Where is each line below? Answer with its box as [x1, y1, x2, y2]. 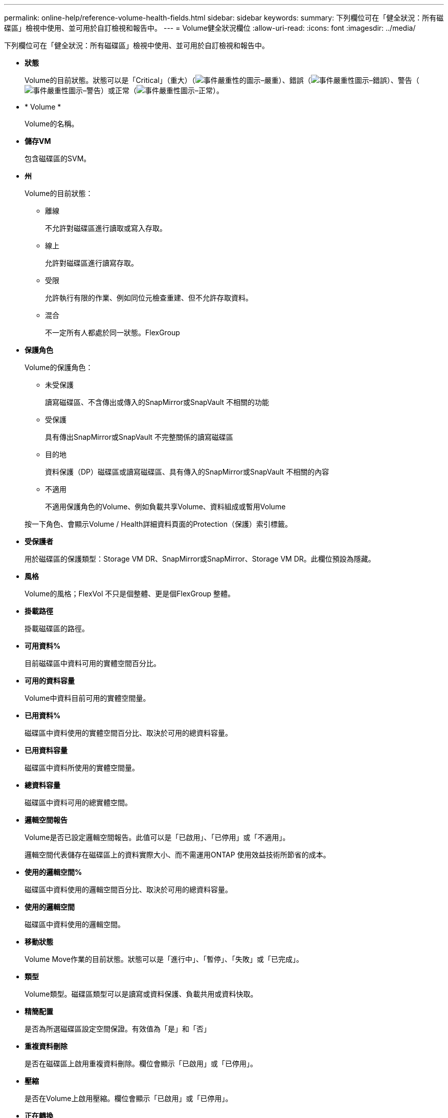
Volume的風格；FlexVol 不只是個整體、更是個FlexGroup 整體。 [25, 589, 235, 598]
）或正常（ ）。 [101, 86, 223, 95]
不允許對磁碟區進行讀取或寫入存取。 [45, 224, 167, 232]
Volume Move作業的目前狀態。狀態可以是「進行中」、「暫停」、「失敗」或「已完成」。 [25, 955, 303, 963]
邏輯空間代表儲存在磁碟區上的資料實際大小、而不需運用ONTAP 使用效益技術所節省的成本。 [25, 850, 330, 859]
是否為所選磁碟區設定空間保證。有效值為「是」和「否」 [25, 1024, 211, 1033]
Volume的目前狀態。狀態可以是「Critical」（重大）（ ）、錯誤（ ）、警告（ [25, 76, 419, 84]
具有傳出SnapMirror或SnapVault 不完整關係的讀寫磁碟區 [45, 433, 234, 441]
